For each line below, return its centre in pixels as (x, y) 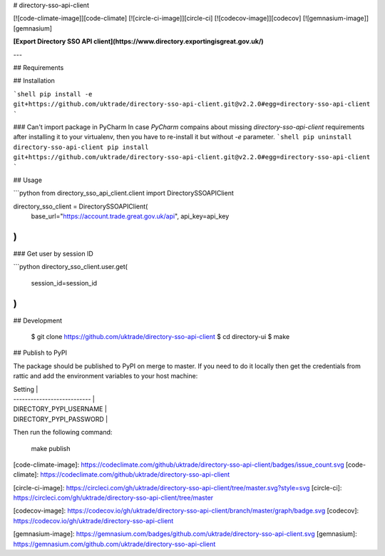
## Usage (28, 180)
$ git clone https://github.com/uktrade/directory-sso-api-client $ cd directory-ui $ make (160, 337)
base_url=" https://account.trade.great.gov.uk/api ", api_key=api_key (130, 216)
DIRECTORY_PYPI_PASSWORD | (61, 419)
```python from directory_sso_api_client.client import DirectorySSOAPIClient (124, 193)
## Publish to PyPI (40, 353)
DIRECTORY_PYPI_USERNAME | (60, 409)
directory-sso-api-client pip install (81, 147)
